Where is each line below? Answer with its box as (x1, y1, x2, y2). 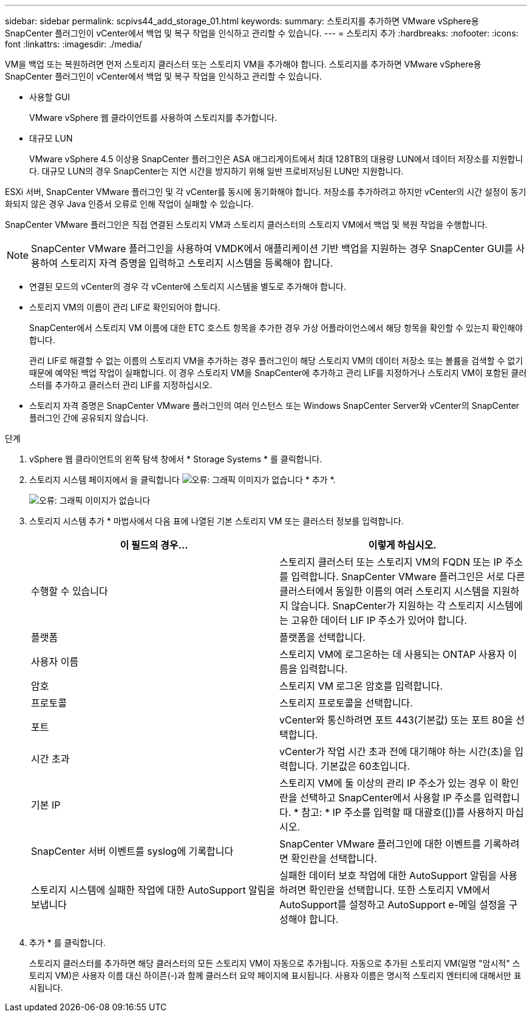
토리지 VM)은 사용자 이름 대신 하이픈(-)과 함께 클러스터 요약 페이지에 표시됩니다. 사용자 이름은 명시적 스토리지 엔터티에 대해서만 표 (29, 970, 522, 981)
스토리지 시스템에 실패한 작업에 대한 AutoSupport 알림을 (31, 884, 276, 896)
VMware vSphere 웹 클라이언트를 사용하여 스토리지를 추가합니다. (29, 112, 278, 123)
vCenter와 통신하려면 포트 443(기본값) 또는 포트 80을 (279, 714, 513, 726)
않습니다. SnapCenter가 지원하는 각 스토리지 (291, 600, 485, 612)
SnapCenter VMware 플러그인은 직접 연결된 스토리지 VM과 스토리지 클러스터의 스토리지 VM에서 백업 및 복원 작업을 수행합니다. (5, 219, 488, 230)
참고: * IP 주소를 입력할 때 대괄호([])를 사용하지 (301, 806, 503, 818)
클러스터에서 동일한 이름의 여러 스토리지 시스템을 (279, 585, 490, 597)
